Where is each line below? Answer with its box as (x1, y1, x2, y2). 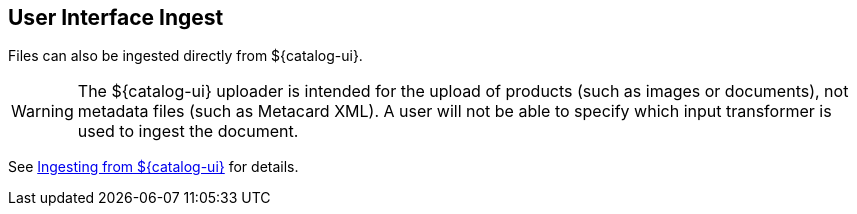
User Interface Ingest (8, 5, 224, 30)
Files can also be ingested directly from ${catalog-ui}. (8, 47, 363, 65)
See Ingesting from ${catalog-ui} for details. (8, 158, 299, 176)
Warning (11, 101, 74, 122)
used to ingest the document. (77, 121, 299, 142)
